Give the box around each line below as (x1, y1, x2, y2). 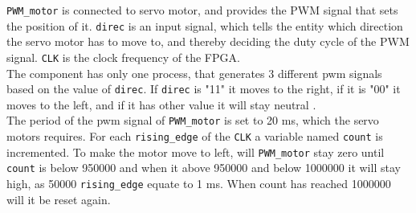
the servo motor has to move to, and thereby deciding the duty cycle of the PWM (6, 33, 410, 50)
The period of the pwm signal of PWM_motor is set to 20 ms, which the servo (6, 112, 379, 129)
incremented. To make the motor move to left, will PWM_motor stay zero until (6, 143, 385, 160)
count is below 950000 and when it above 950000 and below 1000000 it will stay (6, 159, 401, 176)
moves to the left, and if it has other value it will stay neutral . (6, 96, 316, 113)
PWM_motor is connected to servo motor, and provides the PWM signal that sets (6, 2, 398, 18)
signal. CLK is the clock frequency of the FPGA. (6, 48, 240, 65)
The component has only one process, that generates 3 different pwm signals (6, 64, 382, 81)
